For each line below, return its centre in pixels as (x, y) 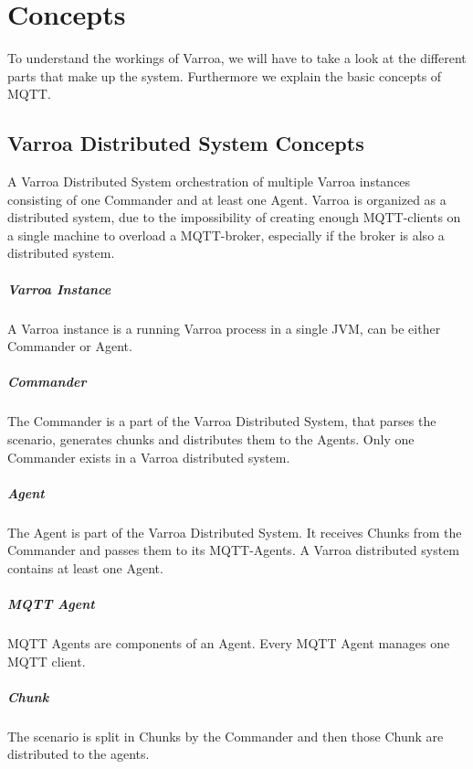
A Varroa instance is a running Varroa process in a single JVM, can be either (224, 328)
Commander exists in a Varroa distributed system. (149, 457)
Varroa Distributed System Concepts (186, 143)
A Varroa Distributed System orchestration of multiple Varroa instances (209, 182)
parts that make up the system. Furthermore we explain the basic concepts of (225, 75)
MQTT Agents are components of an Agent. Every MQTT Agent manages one (229, 643)
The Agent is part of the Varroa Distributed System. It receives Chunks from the (235, 532)
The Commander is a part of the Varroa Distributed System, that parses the (222, 421)
